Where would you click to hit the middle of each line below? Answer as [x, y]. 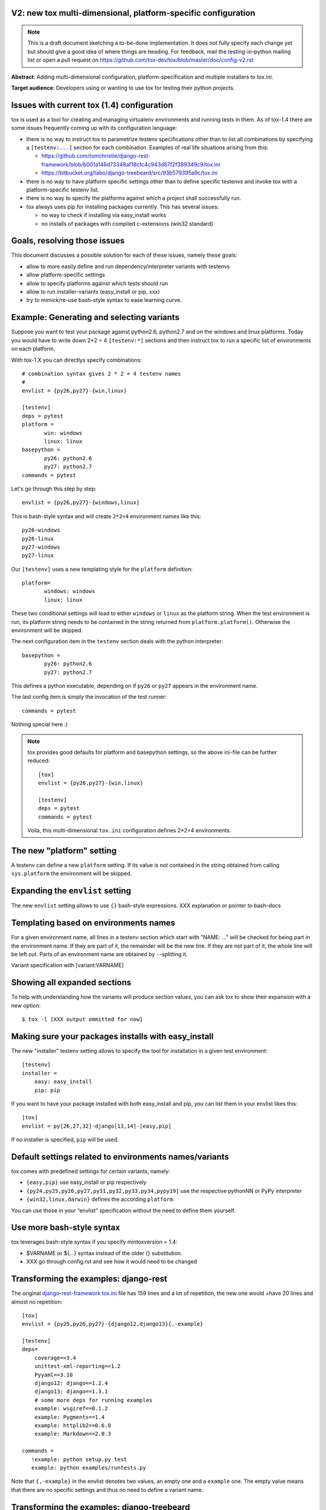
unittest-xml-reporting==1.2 [77, 1366]
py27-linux [38, 555]
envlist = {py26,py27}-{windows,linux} [81, 503]
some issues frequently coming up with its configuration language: [94, 128]
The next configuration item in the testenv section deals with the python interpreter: [117, 641]
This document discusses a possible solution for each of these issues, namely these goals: [124, 255]
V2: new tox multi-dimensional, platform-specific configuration [133, 13]
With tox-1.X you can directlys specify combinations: [76, 360]
